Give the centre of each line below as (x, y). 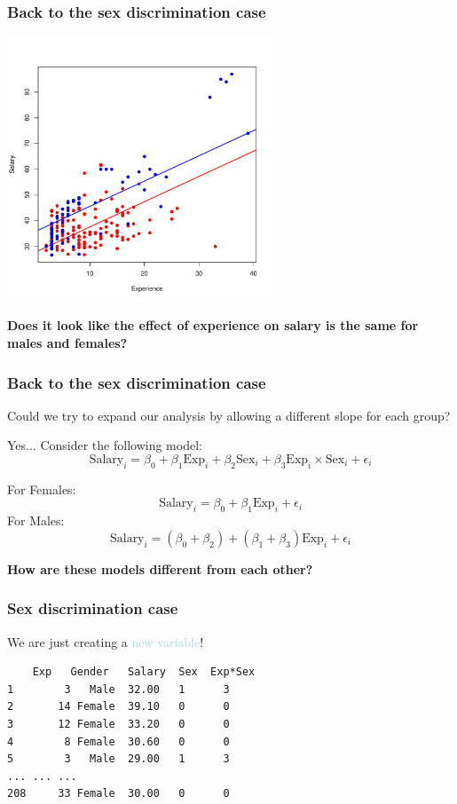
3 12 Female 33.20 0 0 (118, 724)
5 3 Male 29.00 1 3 (118, 759)
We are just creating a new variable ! (106, 641)
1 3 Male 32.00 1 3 (118, 689)
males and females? (67, 343)
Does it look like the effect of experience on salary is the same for (213, 325)
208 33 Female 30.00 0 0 (118, 794)
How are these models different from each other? (160, 568)
